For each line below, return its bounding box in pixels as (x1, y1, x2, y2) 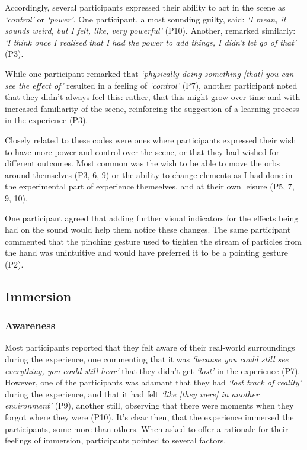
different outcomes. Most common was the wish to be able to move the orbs (5, 157, 280, 169)
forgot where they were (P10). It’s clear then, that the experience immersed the (5, 411, 294, 423)
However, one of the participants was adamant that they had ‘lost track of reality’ (5, 376, 302, 388)
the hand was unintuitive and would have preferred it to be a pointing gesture (5, 246, 288, 259)
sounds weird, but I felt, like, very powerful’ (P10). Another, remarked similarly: (5, 24, 296, 37)
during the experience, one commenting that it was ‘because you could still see (5, 353, 289, 365)
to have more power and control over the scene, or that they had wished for (5, 145, 280, 157)
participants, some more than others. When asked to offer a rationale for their (5, 422, 289, 435)
